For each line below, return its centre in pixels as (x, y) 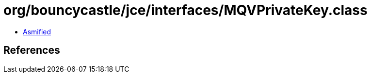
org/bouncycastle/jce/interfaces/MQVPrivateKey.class (185, 10)
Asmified (37, 31)
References (32, 50)
